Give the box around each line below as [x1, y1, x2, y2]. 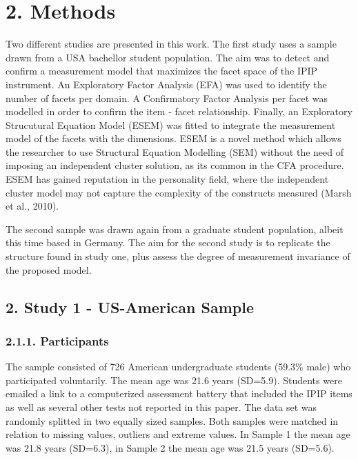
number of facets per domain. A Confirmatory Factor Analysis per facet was [6, 90, 328, 105]
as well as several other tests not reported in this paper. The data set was [6, 400, 317, 414]
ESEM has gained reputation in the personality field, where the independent [6, 172, 329, 186]
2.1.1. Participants [6, 332, 109, 349]
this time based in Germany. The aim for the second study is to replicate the [6, 235, 330, 250]
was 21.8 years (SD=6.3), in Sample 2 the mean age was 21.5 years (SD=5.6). [6, 440, 335, 454]
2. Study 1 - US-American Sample [6, 296, 254, 317]
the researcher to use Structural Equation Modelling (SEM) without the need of [6, 144, 344, 159]
